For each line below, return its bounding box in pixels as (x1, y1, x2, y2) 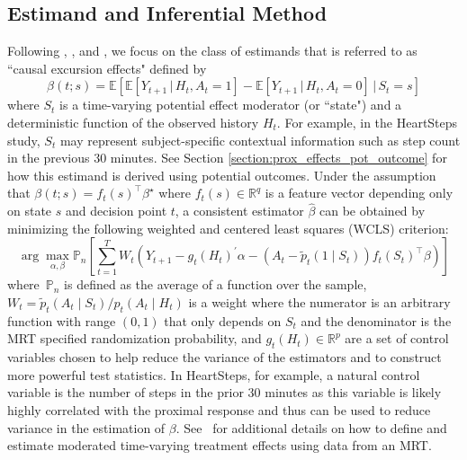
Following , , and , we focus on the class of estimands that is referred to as (7, 41, 418, 60)
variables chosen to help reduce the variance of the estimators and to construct (7, 348, 442, 367)
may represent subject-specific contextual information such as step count (59, 130, 461, 149)
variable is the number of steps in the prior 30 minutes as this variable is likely (7, 383, 442, 402)
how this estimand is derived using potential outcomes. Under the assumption (7, 165, 436, 184)
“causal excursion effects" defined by (7, 58, 207, 77)
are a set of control (345, 329, 449, 348)
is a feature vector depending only (265, 183, 454, 202)
